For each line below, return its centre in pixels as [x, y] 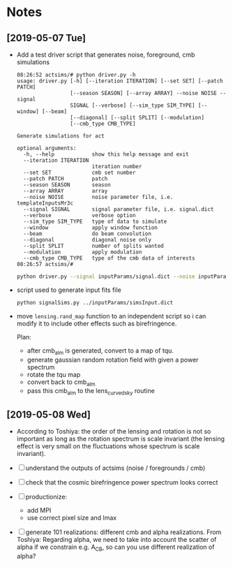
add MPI [39, 510]
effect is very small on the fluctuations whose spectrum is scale [108, 446]
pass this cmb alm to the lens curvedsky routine [91, 392]
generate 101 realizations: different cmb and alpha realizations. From [123, 532]
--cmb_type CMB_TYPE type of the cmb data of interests [109, 258]
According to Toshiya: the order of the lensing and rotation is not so [114, 431]
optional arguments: [46, 148]
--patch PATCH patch [66, 179]
